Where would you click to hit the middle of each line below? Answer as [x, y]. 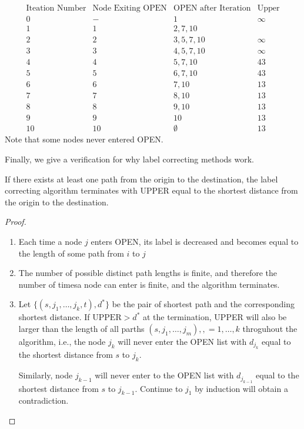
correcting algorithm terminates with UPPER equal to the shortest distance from [151, 190]
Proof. [16, 222]
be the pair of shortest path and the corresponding [203, 304]
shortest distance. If [54, 317]
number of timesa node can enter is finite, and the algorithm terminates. [149, 284]
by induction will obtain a [241, 388]
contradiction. [44, 400]
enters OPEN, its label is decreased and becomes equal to [195, 241]
